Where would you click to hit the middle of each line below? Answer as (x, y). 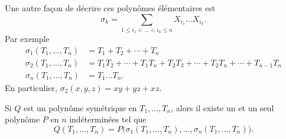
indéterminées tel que (108, 119)
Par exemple (27, 39)
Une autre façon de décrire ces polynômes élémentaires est (110, 8)
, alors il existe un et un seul (222, 107)
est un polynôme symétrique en (80, 107)
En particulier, (31, 88)
